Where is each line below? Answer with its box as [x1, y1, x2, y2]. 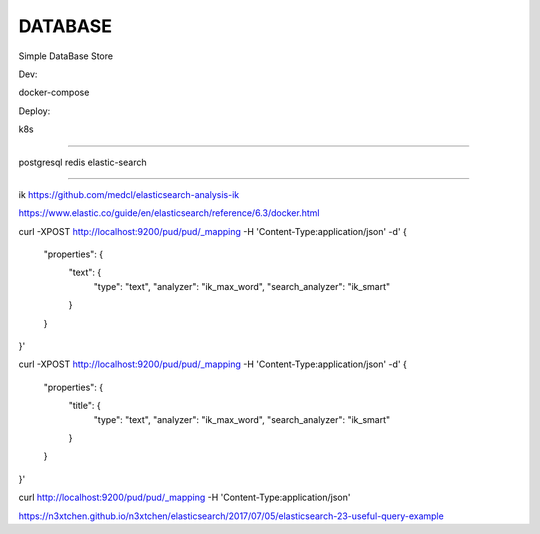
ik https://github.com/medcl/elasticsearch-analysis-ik [18, 188, 240, 200]
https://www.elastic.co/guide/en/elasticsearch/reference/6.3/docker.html [18, 207, 320, 219]
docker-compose [18, 86, 90, 99]
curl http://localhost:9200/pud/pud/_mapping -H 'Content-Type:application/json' [18, 491, 351, 504]
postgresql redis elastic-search [18, 156, 147, 168]
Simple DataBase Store [18, 50, 114, 62]
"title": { [68, 400, 101, 412]
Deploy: [18, 105, 51, 117]
